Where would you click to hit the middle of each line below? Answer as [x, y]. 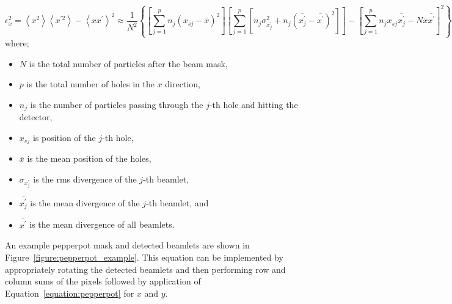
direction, [183, 84]
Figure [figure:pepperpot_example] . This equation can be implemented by [144, 257]
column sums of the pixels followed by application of [103, 281]
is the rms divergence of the [85, 179]
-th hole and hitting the [253, 104]
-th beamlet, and [177, 202]
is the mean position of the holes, [89, 158]
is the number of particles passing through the [117, 104]
